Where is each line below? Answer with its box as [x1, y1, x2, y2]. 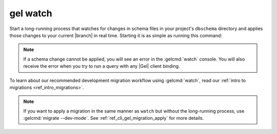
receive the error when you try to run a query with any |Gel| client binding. [23, 63, 180, 69]
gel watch [9, 8, 52, 19]
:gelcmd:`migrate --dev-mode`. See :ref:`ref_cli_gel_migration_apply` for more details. [23, 115, 204, 121]
